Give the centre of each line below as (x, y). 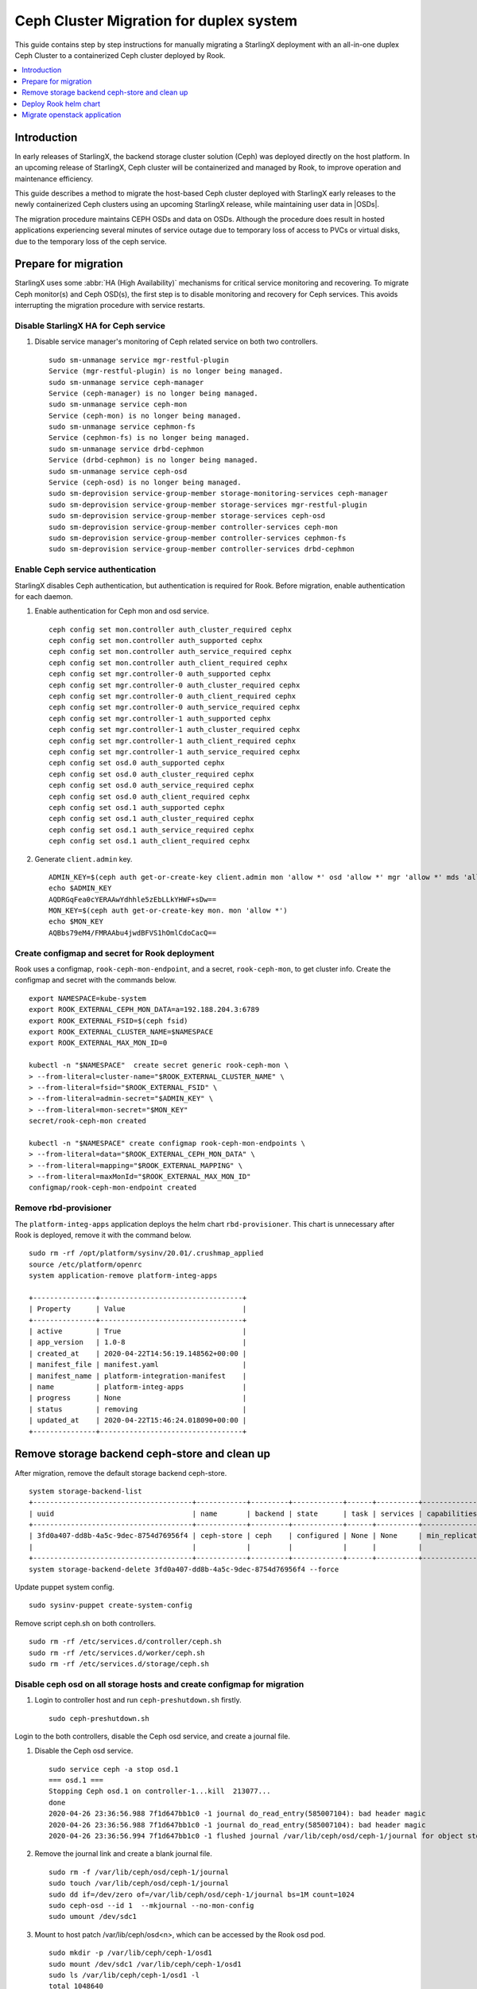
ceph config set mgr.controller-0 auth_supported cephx (160, 674)
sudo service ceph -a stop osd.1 (114, 1769)
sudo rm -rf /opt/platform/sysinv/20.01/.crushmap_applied (146, 1253)
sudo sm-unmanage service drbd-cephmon (126, 449)
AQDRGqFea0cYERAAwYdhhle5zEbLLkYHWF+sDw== (133, 899)
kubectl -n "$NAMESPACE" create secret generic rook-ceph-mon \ (159, 1065)
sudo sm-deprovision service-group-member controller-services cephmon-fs (198, 538)
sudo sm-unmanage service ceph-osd (118, 471)
